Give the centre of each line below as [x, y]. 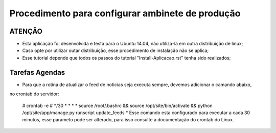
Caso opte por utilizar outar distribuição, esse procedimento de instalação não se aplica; [116, 50]
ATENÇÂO [26, 31]
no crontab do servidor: [34, 94]
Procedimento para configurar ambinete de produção [125, 13]
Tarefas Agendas [37, 72]
